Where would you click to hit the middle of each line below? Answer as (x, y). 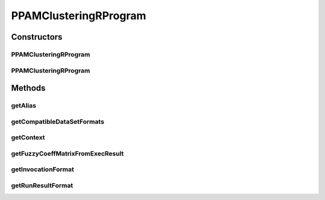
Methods (28, 88)
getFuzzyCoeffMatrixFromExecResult (67, 153)
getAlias (23, 106)
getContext (28, 138)
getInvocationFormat (43, 169)
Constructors (37, 37)
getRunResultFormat (42, 185)
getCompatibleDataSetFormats (58, 121)
